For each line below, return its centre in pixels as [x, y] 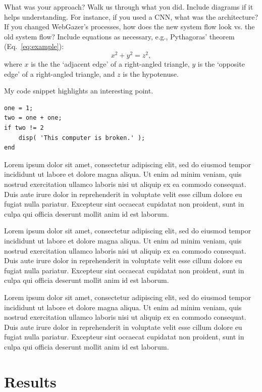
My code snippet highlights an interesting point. [79, 91]
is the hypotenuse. [151, 73]
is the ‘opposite [221, 64]
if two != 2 [24, 128]
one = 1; [19, 108]
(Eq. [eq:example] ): [34, 46]
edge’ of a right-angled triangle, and [60, 73]
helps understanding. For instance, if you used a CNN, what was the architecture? [131, 16]
